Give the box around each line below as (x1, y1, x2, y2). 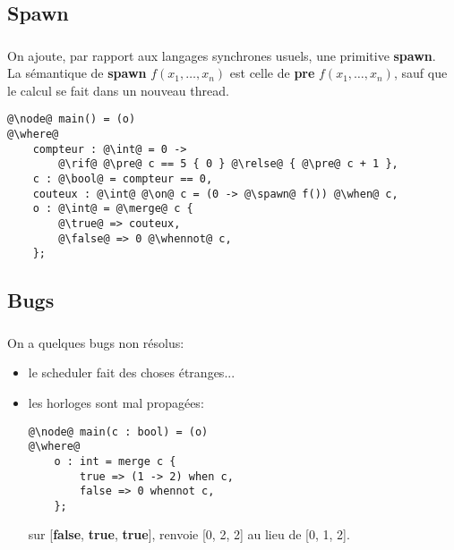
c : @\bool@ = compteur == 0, (32, 173, 213, 186)
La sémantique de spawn (7, 63, 147, 82)
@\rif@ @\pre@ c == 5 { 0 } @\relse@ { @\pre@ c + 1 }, (58, 157, 398, 171)
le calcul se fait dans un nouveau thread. (7, 80, 229, 99)
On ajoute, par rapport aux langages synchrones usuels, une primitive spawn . (7, 46, 436, 64)
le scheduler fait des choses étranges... (28, 363, 236, 382)
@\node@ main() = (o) (7, 113, 136, 126)
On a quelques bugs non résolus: (7, 333, 184, 351)
